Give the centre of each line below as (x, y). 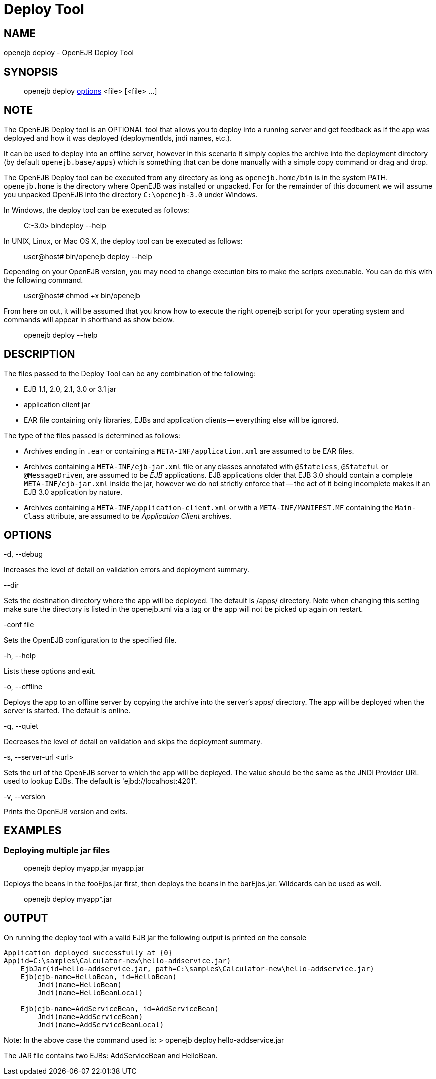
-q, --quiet (21, 726)
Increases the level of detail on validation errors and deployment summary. (127, 569)
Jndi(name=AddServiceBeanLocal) (101, 1024)
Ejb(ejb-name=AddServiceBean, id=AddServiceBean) (119, 1008)
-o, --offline (23, 686)
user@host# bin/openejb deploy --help (88, 256)
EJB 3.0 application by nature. (73, 492)
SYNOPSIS (31, 72)
